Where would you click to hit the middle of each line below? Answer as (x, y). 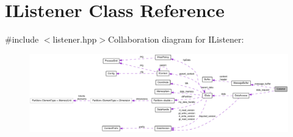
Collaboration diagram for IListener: (176, 39)
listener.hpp (75, 39)
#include (22, 39)
